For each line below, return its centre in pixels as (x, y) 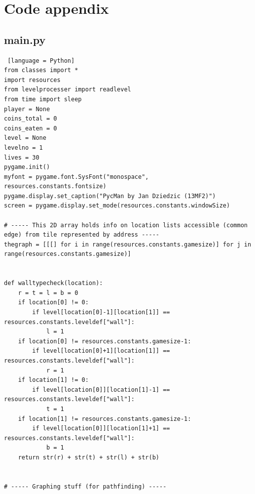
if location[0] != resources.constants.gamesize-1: (105, 341)
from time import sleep (43, 99)
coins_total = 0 (31, 119)
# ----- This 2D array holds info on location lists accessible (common (126, 225)
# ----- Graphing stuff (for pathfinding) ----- (85, 486)
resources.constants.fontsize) (55, 186)
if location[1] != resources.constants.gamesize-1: (105, 419)
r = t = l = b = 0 (48, 293)
